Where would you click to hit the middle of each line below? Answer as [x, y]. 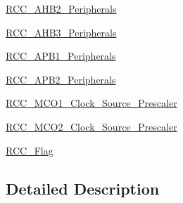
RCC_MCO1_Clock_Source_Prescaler [91, 103]
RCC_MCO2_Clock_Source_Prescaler [91, 126]
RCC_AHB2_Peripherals [61, 8]
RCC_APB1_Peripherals [61, 56]
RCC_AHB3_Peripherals [61, 32]
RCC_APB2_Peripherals [61, 79]
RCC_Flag [30, 150]
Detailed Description [83, 188]
